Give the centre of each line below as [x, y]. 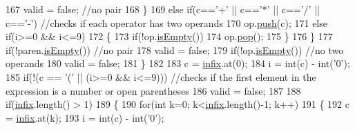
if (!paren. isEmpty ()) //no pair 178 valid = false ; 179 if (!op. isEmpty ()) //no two [175, 49]
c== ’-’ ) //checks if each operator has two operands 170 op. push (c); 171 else [166, 22]
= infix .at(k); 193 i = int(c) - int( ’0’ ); [85, 117]
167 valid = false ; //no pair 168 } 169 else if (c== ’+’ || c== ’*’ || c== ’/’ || [163, 9]
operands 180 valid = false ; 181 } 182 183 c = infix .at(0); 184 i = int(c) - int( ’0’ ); [178, 63]
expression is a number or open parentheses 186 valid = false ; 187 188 [153, 90]
